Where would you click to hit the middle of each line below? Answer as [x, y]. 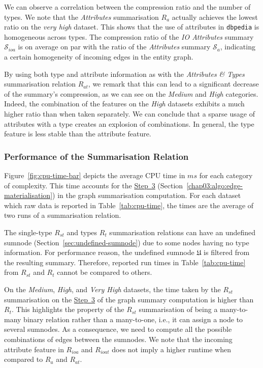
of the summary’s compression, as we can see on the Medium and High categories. [131, 93]
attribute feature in [34, 349]
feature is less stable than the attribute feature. [78, 134]
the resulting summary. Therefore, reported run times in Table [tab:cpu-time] [125, 262]
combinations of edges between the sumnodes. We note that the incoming [118, 339]
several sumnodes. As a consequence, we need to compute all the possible [118, 329]
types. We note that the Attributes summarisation [81, 17]
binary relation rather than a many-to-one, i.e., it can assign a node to [133, 319]
